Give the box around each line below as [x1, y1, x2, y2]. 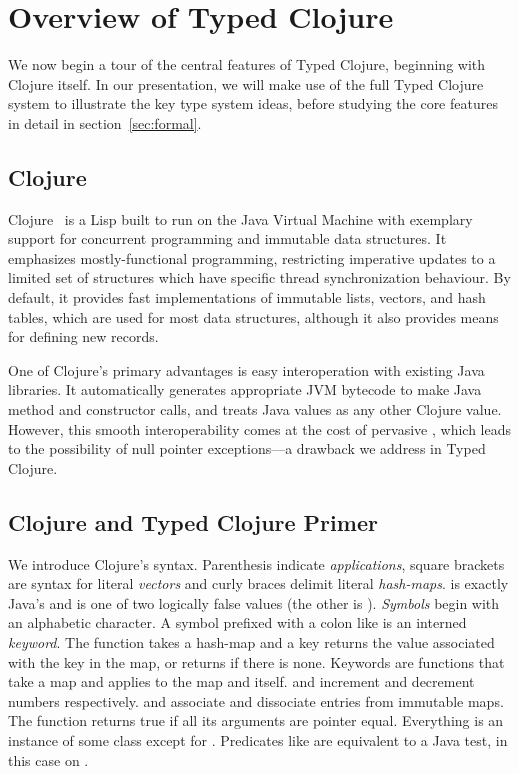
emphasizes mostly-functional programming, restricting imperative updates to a [8, 247, 496, 268]
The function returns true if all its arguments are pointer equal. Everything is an [8, 710, 504, 731]
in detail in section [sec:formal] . [8, 112, 202, 133]
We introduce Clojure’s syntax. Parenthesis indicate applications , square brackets [8, 553, 505, 574]
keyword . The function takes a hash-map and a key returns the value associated [8, 632, 495, 652]
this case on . [8, 749, 89, 770]
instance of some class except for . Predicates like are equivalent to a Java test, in [8, 729, 508, 750]
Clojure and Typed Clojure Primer [8, 506, 378, 537]
